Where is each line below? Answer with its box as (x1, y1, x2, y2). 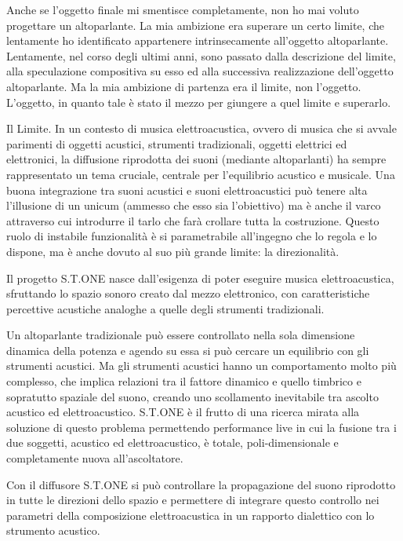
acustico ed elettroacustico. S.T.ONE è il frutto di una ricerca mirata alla (6, 404, 360, 420)
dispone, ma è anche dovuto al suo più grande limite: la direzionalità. (6, 243, 339, 259)
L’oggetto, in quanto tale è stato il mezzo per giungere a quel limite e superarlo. (6, 93, 391, 110)
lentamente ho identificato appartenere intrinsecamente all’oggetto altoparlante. (6, 32, 389, 49)
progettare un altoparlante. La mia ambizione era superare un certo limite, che (6, 16, 384, 33)
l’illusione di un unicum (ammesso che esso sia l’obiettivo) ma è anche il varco (6, 197, 381, 214)
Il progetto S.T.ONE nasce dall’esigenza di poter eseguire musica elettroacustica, (6, 269, 394, 286)
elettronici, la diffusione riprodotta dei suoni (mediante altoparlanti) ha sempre (6, 151, 387, 167)
